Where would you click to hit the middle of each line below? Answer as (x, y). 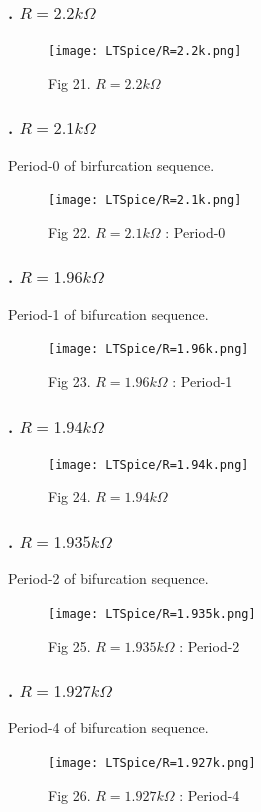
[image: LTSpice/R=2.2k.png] (145, 51)
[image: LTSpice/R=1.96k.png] (148, 349)
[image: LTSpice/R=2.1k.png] (145, 200)
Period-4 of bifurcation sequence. (108, 727)
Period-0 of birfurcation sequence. (111, 164)
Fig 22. (69, 231)
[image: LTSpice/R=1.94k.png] (148, 464)
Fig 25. (69, 645)
